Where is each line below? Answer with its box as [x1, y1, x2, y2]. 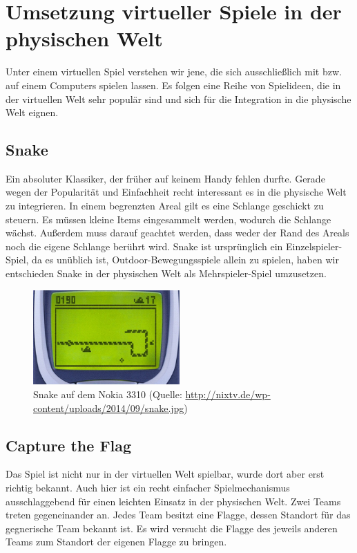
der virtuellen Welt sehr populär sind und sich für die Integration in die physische [6, 91, 351, 106]
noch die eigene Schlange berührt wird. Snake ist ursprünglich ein [6, 238, 283, 253]
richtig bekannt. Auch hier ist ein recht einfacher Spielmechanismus [6, 480, 290, 494]
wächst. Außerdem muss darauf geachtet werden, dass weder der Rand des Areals [6, 225, 349, 240]
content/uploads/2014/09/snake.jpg [33, 400, 184, 415]
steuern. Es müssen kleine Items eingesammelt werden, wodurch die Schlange [6, 212, 331, 226]
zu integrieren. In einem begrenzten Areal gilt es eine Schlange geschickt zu [6, 198, 324, 213]
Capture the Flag [6, 434, 132, 456]
